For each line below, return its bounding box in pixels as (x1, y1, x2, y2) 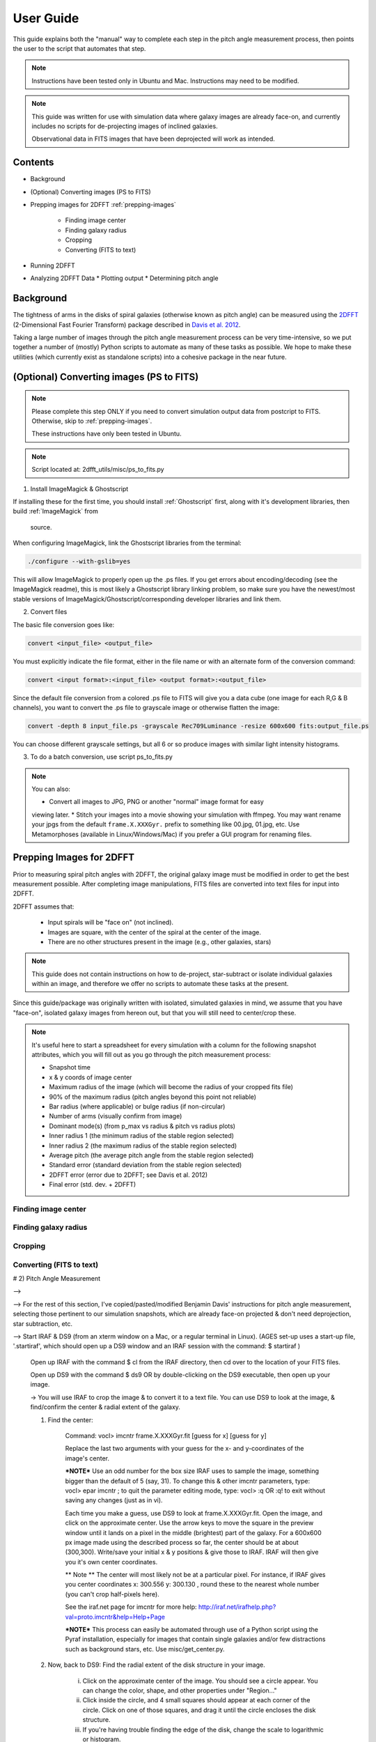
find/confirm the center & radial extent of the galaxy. (30, 1403, 181, 1411)
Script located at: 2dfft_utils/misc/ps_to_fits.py (31, 465, 164, 474)
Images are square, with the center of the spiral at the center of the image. (47, 927, 261, 936)
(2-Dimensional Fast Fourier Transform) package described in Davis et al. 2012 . (13, 321, 241, 329)
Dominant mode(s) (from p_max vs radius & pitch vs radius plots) (49, 1122, 236, 1130)
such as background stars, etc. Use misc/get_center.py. (65, 1644, 225, 1653)
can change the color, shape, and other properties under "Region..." (82, 1686, 278, 1695)
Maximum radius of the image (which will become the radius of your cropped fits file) (49, 1083, 294, 1091)
